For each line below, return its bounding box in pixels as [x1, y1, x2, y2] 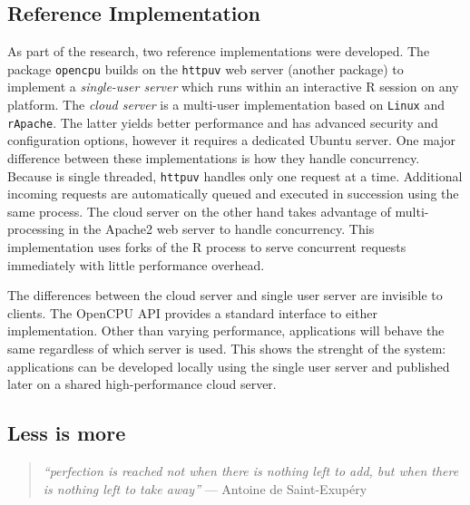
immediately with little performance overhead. [7, 255, 265, 274]
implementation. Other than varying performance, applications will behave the [7, 321, 445, 340]
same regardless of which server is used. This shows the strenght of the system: [7, 338, 446, 357]
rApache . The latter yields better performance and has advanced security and [7, 112, 438, 131]
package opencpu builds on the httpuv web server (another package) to [7, 59, 404, 78]
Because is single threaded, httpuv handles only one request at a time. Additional [7, 166, 463, 185]
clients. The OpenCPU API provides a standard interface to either [7, 303, 377, 322]
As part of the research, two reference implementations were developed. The [7, 42, 430, 61]
